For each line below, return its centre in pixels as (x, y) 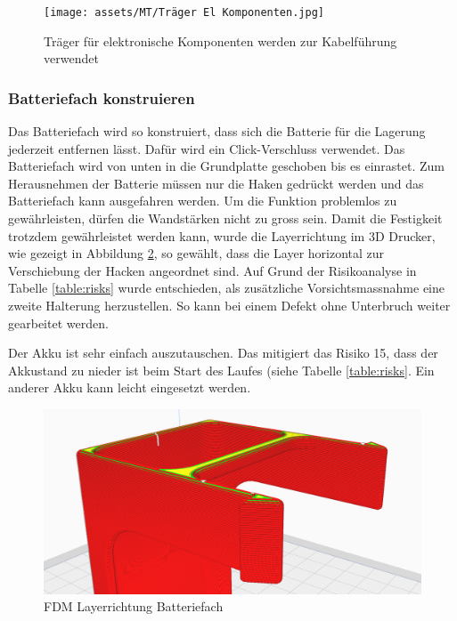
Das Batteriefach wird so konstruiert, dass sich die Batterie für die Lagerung (217, 131)
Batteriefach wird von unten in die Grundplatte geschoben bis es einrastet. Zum (226, 166)
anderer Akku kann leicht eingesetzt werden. (130, 387)
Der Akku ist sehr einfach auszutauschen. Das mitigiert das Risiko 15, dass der (223, 353)
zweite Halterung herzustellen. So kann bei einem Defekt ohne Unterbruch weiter (229, 305)
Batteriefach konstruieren (102, 97)
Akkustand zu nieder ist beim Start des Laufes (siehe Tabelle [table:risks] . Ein (221, 370)
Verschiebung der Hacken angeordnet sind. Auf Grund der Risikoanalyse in (212, 270)
